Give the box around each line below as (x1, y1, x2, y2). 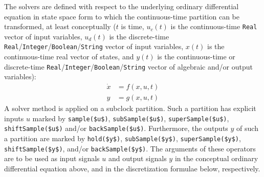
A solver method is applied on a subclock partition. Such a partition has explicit (4, 103, 256, 113)
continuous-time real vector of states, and (4, 51, 134, 62)
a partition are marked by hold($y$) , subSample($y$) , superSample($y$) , (4, 132, 241, 143)
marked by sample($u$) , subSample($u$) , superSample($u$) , (32, 113, 229, 123)
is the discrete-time (109, 31, 169, 41)
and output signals (108, 153, 167, 164)
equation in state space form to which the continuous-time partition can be (4, 11, 239, 21)
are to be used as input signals (4, 153, 100, 164)
